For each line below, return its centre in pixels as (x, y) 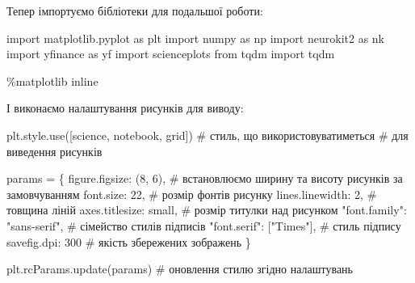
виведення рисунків (54, 151)
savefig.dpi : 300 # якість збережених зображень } (129, 241)
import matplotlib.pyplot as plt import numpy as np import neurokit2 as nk (196, 38)
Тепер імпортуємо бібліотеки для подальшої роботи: (135, 11)
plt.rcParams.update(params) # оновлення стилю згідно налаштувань (180, 269)
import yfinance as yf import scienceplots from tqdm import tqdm (171, 54)
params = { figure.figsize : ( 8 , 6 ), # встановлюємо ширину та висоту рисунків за (205, 178)
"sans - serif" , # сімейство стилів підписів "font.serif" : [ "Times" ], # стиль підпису (204, 225)
